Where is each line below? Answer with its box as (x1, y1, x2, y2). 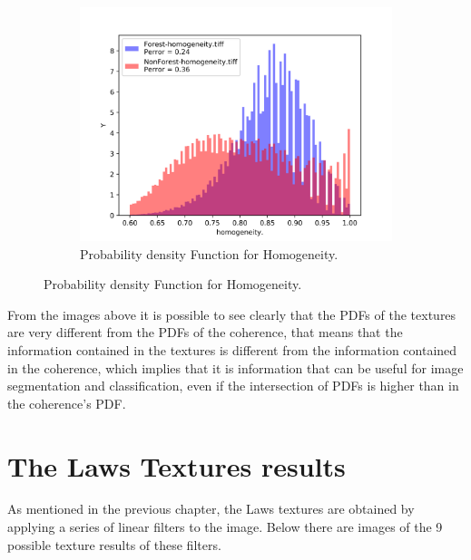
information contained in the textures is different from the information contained (7, 340, 457, 359)
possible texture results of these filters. (7, 535, 221, 554)
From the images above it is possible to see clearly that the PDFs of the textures (7, 304, 456, 323)
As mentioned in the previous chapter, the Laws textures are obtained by (7, 499, 415, 518)
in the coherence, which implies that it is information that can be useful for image (7, 358, 464, 377)
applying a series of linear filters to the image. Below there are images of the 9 (7, 517, 443, 536)
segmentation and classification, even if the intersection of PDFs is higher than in (7, 376, 459, 395)
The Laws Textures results (7, 447, 346, 484)
